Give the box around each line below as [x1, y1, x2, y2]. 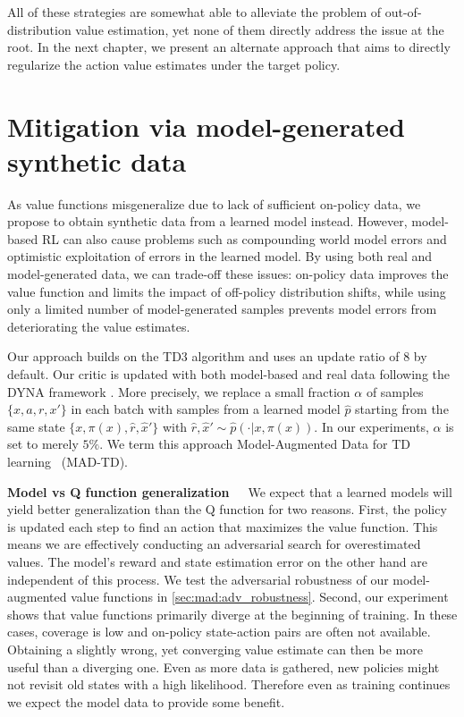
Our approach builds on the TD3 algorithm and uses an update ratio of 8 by [7, 347, 427, 366]
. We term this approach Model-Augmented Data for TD [99, 434, 411, 453]
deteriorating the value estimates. [7, 316, 190, 335]
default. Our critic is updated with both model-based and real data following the [7, 365, 450, 384]
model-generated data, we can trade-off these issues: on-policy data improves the [7, 265, 449, 283]
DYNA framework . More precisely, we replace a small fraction [7, 382, 350, 401]
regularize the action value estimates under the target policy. [7, 55, 341, 73]
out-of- [384, 3, 422, 21]
